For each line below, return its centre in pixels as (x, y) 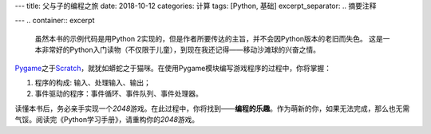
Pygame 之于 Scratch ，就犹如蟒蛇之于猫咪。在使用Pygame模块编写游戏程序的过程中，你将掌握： (173, 68)
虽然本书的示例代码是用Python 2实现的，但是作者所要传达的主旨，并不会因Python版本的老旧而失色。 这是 (209, 38)
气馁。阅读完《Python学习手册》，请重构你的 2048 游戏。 (107, 120)
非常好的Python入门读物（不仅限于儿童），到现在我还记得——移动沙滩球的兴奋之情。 (181, 50)
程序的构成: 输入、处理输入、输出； (93, 82)
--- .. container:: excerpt (55, 21)
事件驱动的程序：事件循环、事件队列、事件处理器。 (119, 94)
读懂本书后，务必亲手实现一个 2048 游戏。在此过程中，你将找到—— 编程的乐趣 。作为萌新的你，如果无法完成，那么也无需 (212, 108)
